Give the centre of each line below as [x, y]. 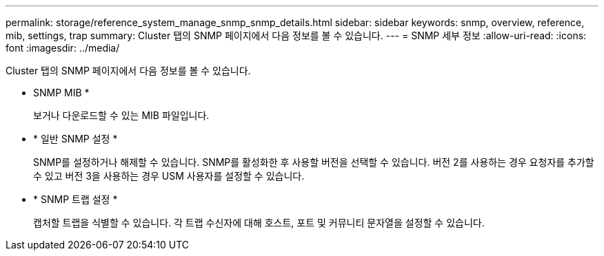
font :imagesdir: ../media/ [63, 48]
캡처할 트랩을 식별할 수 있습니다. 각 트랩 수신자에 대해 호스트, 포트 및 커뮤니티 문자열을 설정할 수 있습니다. [259, 223]
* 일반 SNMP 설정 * [75, 139]
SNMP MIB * [61, 93]
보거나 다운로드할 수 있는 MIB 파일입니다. [121, 115]
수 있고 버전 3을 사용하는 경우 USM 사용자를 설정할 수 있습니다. [169, 176]
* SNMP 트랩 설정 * [75, 199]
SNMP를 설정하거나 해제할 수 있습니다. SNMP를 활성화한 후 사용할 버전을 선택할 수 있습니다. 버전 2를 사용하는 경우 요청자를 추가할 [314, 162]
